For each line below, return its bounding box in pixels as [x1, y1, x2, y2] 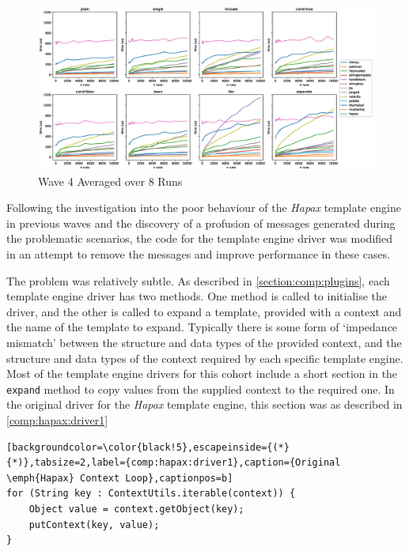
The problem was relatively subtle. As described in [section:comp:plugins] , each [6, 272, 390, 289]
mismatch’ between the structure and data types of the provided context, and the [6, 334, 402, 350]
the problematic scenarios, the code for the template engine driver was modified [6, 230, 393, 247]
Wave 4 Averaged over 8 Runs [38, 172, 183, 189]
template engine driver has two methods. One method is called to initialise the [6, 288, 388, 304]
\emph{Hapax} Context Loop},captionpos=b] [6, 472, 233, 484]
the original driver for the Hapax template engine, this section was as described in [6, 396, 403, 413]
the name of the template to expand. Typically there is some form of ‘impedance [6, 319, 398, 335]
